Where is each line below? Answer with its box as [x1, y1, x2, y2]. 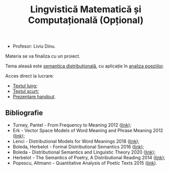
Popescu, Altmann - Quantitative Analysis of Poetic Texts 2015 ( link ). [12, 160, 157, 166]
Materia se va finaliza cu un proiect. [5, 53, 81, 59]
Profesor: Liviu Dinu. [12, 43, 56, 50]
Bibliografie [5, 108, 43, 117]
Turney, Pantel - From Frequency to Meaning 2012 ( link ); [12, 122, 132, 128]
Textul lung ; [12, 83, 38, 89]
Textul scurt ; [12, 88, 39, 94]
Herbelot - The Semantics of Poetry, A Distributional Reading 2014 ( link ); [12, 155, 166, 160]
